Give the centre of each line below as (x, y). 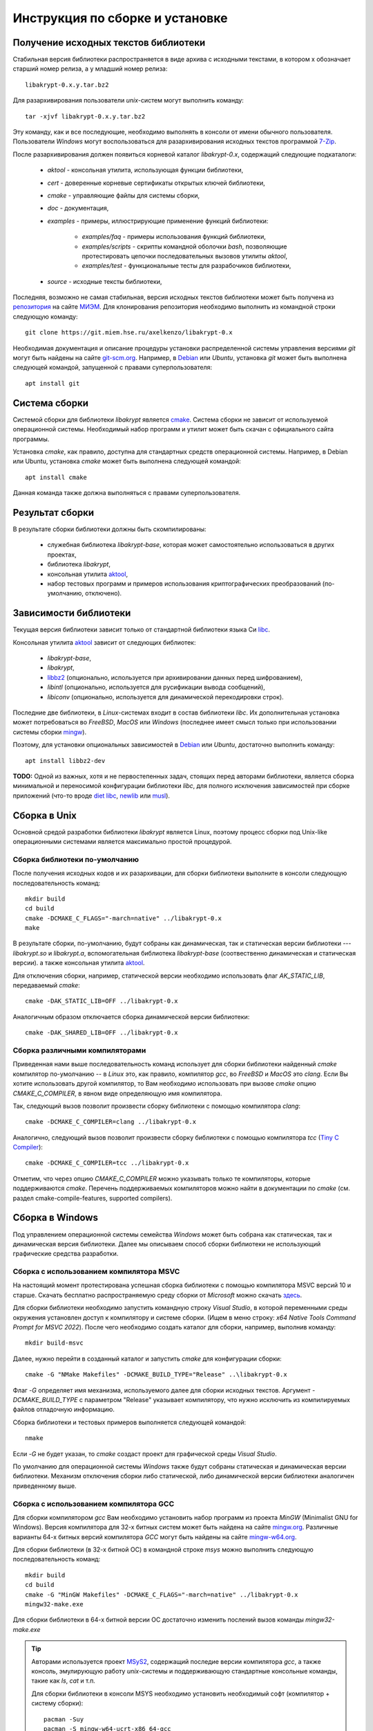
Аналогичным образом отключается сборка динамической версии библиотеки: (131, 1016)
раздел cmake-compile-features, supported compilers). (93, 1198)
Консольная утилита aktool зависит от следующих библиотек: (104, 642)
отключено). (104, 593)
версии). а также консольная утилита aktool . (79, 963)
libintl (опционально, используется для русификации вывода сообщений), (156, 687)
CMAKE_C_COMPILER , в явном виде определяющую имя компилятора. (117, 1093)
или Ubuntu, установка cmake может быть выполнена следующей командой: (127, 461)
